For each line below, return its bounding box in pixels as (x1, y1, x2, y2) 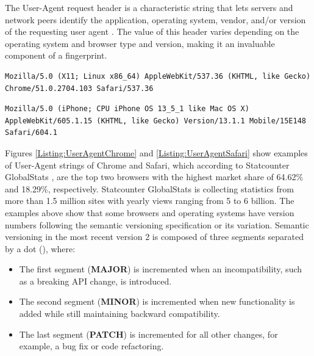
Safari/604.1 (5, 128, 57, 137)
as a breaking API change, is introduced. (19, 274, 172, 287)
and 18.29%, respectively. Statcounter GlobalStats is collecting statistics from (5, 182, 294, 195)
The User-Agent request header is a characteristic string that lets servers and (5, 1, 293, 13)
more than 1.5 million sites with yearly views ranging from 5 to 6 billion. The (5, 194, 294, 207)
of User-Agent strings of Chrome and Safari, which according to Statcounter (5, 158, 290, 171)
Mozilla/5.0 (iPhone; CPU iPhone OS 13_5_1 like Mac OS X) (5, 104, 249, 114)
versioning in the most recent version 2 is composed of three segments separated (5, 230, 304, 243)
